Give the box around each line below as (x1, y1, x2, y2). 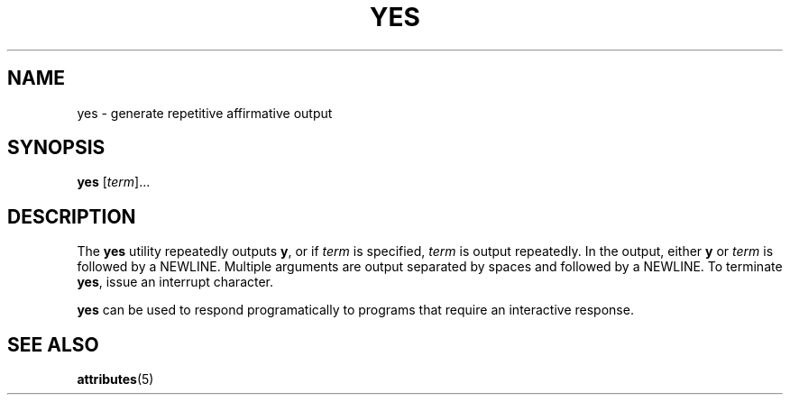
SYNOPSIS (7, 136, 106, 160)
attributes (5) (77, 371, 154, 388)
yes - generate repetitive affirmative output (77, 105, 333, 121)
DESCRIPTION (7, 205, 136, 228)
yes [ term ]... (77, 174, 151, 190)
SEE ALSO (7, 333, 99, 356)
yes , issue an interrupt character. (77, 274, 274, 290)
